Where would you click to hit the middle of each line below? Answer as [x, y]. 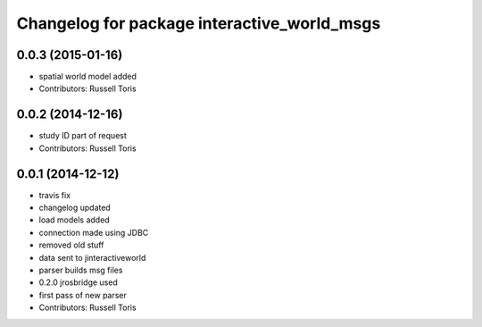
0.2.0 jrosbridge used [78, 282]
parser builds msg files [81, 270]
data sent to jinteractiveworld [92, 257]
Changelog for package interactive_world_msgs [199, 23]
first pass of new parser [83, 295]
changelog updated [75, 208]
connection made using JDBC [94, 232]
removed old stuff [71, 245]
